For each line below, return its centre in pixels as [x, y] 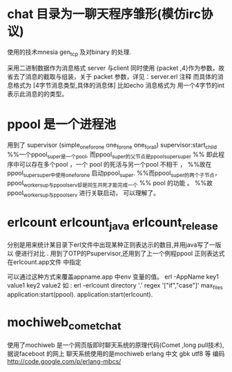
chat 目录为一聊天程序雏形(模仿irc [104, 14]
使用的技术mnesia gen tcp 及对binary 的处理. [69, 53]
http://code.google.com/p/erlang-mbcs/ [64, 361]
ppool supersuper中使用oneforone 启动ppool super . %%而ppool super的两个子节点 [111, 174]
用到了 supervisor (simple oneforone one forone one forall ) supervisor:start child [112, 146]
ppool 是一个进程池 [61, 124]
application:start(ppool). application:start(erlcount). [80, 294]
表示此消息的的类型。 [37, 93]
